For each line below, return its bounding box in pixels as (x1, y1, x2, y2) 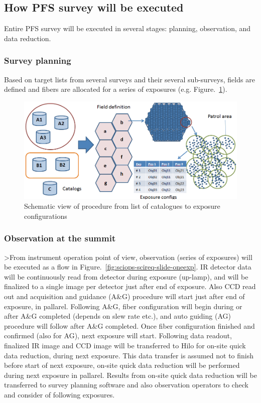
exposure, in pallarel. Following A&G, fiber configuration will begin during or (4, 301, 242, 311)
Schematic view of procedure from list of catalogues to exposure (24, 201, 220, 211)
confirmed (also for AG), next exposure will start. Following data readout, (4, 330, 232, 341)
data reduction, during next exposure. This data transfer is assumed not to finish (4, 350, 253, 360)
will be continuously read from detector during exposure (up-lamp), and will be (4, 271, 248, 282)
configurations (24, 210, 67, 221)
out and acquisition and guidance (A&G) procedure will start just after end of (4, 291, 245, 301)
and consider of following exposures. (4, 389, 115, 399)
